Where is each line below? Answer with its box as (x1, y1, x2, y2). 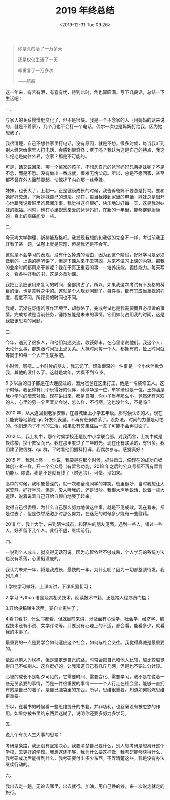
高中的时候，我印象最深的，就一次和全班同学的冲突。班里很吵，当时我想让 (5, 480, 160, 486)
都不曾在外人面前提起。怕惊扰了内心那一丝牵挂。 (5, 176, 107, 183)
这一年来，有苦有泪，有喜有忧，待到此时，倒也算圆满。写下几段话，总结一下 (5, 88, 165, 95)
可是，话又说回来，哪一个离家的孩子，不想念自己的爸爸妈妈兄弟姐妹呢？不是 (5, 164, 165, 170)
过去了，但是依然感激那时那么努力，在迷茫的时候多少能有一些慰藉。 (9, 510, 152, 516)
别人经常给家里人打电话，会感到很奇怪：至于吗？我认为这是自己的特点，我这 (5, 146, 165, 153)
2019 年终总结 (55, 5, 115, 16)
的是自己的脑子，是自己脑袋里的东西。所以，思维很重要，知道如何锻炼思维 (9, 686, 165, 692)
